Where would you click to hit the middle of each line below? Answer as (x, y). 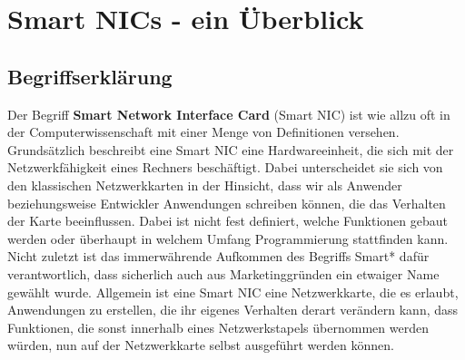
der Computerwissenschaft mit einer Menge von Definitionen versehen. (203, 132)
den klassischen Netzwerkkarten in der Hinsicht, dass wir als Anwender (205, 185)
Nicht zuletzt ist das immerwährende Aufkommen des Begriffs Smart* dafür (218, 256)
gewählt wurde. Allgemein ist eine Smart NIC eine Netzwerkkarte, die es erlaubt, (233, 292)
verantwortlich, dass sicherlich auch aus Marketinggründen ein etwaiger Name (223, 273)
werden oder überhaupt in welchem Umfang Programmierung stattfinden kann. (228, 238)
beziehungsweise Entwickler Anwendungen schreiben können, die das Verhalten (227, 203)
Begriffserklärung (90, 76)
